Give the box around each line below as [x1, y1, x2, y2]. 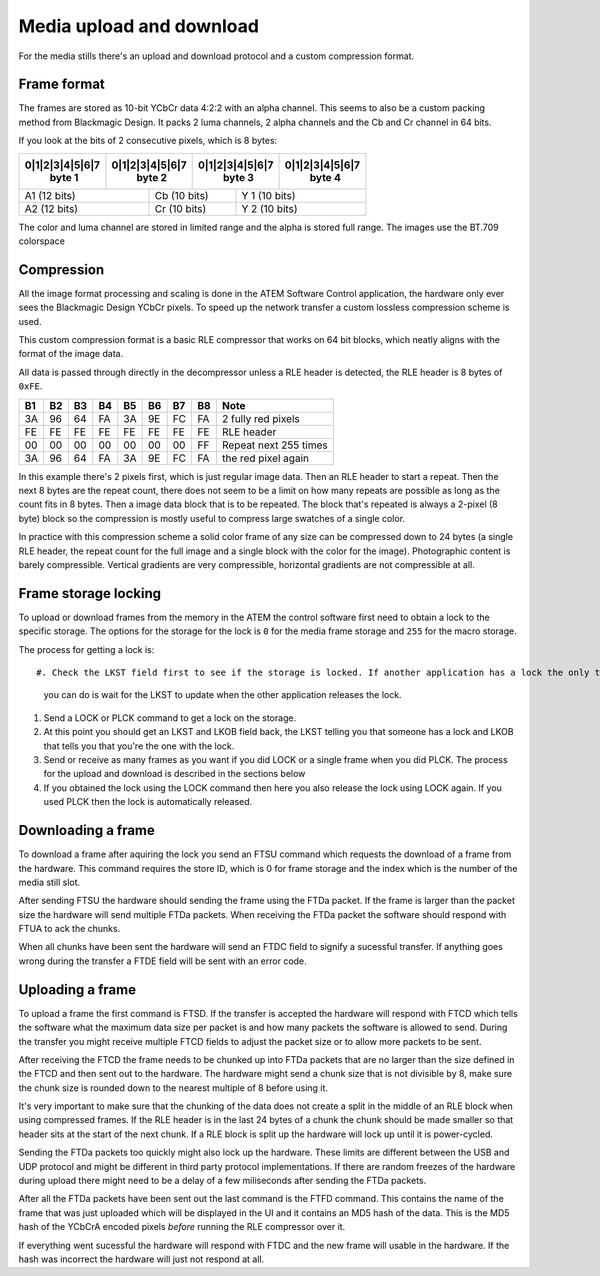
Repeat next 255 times [221, 438, 329, 452]
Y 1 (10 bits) [241, 188, 296, 202]
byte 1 [49, 170, 79, 184]
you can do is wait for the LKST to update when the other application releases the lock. [43, 689, 402, 701]
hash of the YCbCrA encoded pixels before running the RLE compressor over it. [18, 1221, 346, 1233]
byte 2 [136, 170, 168, 184]
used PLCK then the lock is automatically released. [43, 796, 253, 808]
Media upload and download [18, 15, 260, 37]
